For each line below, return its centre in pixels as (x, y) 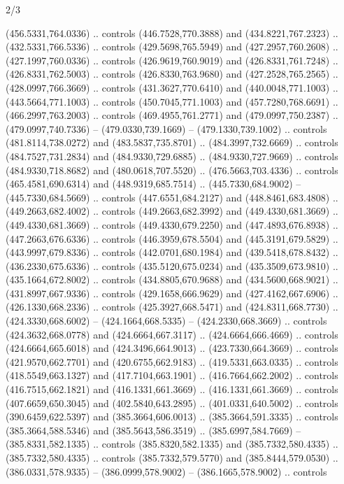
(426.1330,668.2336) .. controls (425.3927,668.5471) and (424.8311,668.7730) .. (172, 307)
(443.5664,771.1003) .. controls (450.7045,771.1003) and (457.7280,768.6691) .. (172, 101)
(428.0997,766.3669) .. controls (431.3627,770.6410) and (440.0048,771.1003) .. (172, 87)
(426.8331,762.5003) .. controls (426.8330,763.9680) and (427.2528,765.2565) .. (172, 74)
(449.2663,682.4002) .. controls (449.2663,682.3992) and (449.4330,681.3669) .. (172, 211)
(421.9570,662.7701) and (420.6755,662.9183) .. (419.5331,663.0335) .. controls (172, 361)
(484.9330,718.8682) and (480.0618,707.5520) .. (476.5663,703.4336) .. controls (172, 170)
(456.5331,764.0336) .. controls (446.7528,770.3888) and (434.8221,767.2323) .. (172, 33)
